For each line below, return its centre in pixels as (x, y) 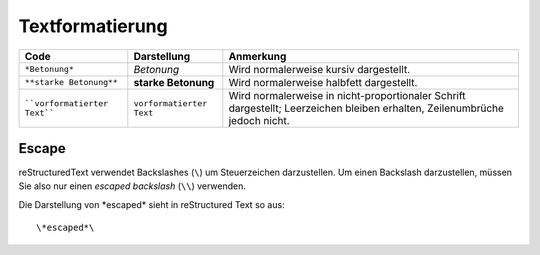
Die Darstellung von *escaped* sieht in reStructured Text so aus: (151, 204)
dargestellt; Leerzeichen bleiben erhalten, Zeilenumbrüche (366, 108)
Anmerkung (257, 56)
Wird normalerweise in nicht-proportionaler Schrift (347, 95)
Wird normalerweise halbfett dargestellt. (323, 82)
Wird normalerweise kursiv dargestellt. (319, 69)
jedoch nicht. (259, 120)
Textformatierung (93, 26)
